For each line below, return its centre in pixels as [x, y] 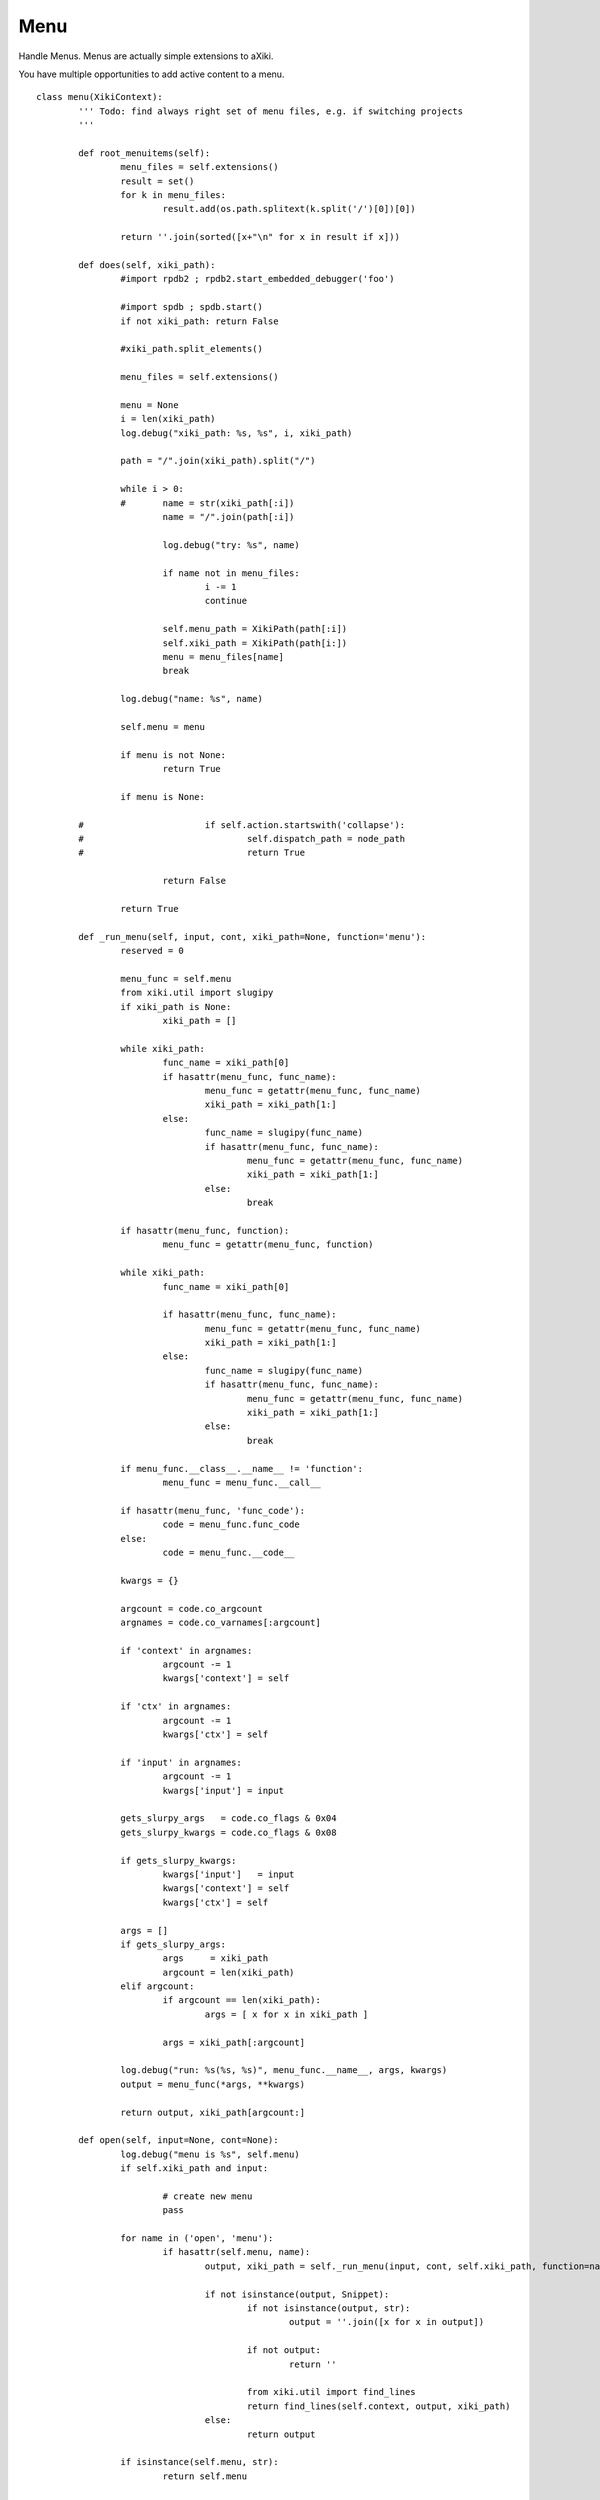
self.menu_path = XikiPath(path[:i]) [255, 629]
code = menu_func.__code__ [228, 1552]
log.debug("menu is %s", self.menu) [210, 2154]
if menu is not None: [173, 754]
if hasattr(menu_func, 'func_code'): [212, 1510]
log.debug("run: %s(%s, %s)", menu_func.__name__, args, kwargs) [284, 2070]
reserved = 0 [152, 951]
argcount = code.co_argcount [192, 1608]
